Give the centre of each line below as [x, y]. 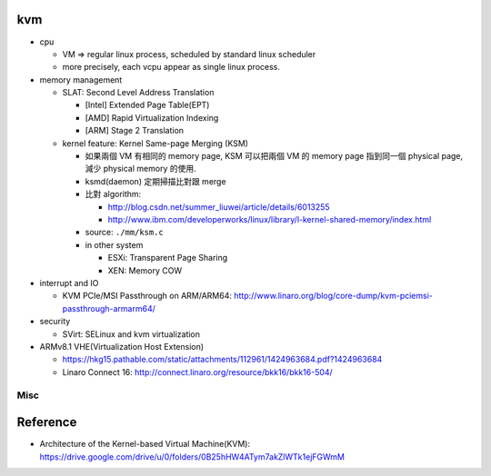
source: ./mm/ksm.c [124, 233]
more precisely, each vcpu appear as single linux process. [171, 67]
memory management [81, 79]
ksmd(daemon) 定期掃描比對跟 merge [155, 181]
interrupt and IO [69, 283]
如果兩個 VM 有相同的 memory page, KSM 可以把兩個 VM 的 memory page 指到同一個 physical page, [274, 156]
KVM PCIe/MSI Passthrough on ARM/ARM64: [147, 296]
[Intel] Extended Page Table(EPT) [147, 105]
